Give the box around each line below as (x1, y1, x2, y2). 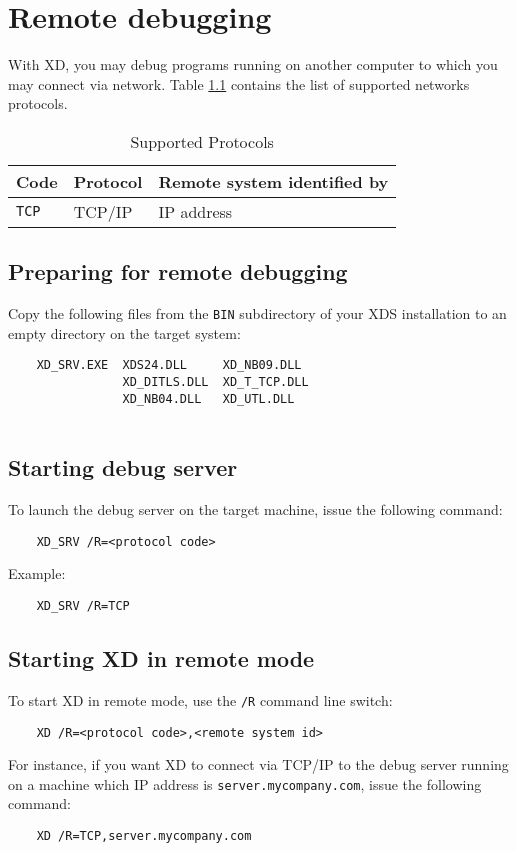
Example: (8, 563, 66, 584)
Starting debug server (8, 452, 238, 483)
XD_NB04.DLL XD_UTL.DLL (122, 391, 295, 406)
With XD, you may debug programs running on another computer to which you (8, 54, 498, 75)
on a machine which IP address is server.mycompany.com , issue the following (8, 773, 482, 794)
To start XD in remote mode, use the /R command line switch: (8, 689, 393, 710)
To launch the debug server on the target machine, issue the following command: (8, 499, 503, 520)
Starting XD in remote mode (8, 643, 315, 674)
